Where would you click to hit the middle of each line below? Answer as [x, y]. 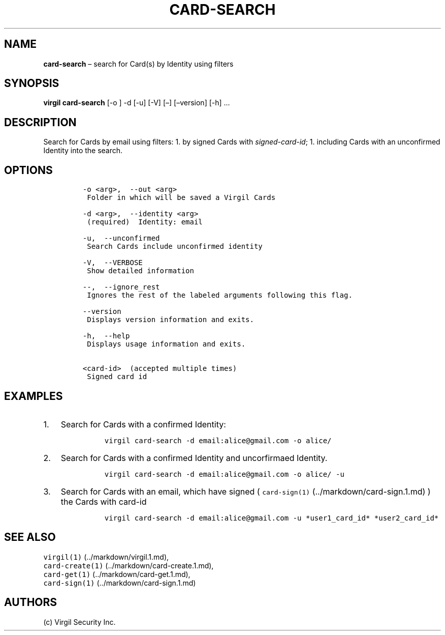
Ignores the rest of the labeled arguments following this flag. [220, 295]
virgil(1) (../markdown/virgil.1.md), [106, 557]
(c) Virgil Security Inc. [80, 622]
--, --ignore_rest [121, 287]
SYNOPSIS [32, 83]
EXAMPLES [34, 396]
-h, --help [106, 336]
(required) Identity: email [145, 222]
